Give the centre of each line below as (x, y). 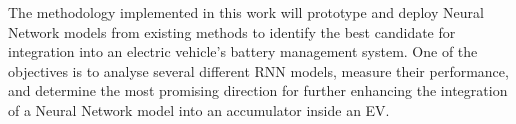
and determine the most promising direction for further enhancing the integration (258, 90)
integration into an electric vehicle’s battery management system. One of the (243, 51)
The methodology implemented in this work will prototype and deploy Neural (246, 12)
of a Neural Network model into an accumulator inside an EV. (199, 109)
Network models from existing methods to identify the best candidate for (232, 31)
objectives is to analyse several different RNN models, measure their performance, (258, 70)
